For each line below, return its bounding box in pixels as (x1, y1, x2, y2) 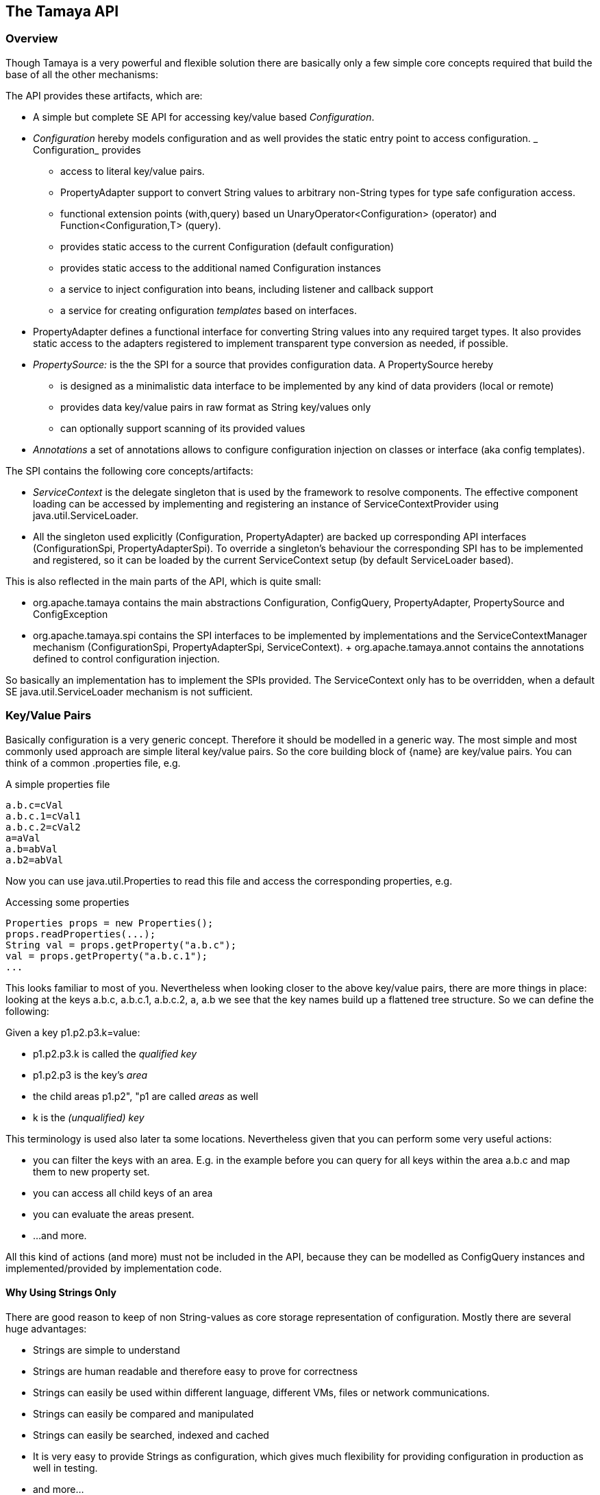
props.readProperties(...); (5, 928, 156, 940)
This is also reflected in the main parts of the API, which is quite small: (5, 575, 321, 587)
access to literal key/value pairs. (60, 165, 205, 177)
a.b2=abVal (5, 854, 64, 865)
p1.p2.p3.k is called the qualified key (33, 1047, 197, 1060)
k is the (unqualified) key (33, 1111, 145, 1123)
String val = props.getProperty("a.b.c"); (5, 939, 237, 950)
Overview (5, 32, 58, 46)
